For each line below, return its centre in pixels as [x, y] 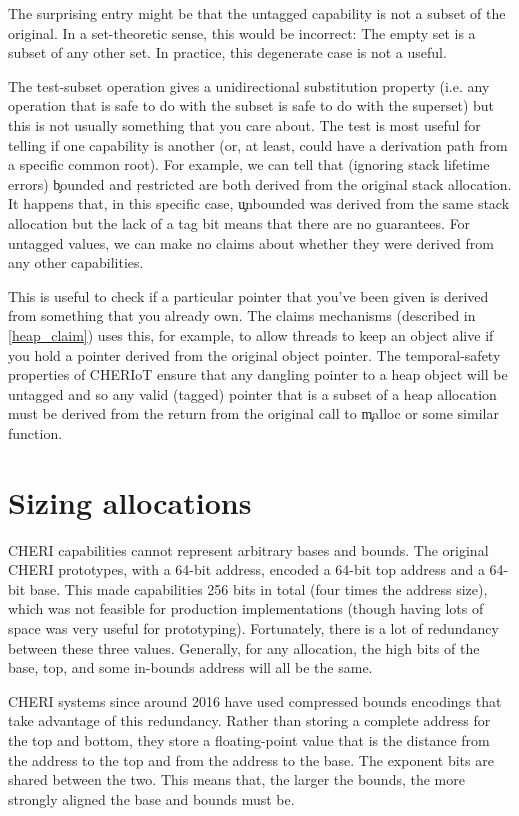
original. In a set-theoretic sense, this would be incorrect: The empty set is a [242, 32]
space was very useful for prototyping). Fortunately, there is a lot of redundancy [253, 627]
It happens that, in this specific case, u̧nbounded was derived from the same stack [259, 203]
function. [35, 432]
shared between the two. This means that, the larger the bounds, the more [236, 779]
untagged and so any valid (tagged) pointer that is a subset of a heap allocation [252, 393]
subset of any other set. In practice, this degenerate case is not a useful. [227, 52]
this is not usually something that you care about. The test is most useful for [244, 124]
